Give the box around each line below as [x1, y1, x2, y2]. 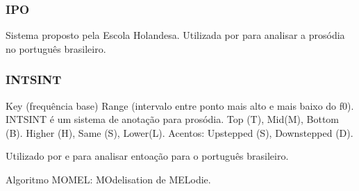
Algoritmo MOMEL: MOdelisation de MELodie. [6, 172, 211, 186]
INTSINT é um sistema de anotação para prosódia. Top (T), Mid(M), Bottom [6, 112, 339, 126]
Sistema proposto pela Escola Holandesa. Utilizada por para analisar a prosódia [6, 28, 345, 42]
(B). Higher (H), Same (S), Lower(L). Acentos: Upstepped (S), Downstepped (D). [6, 125, 353, 140]
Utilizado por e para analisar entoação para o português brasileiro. [6, 149, 289, 163]
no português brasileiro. [6, 41, 106, 56]
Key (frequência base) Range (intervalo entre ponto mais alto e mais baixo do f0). [6, 98, 354, 113]
